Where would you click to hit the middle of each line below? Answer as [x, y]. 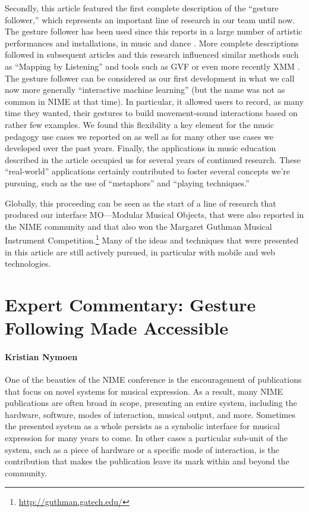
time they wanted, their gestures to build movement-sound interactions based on [151, 113]
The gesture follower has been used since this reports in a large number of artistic [154, 31]
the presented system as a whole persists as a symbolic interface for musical [142, 426]
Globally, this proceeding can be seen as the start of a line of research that [141, 203]
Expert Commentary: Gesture [130, 304]
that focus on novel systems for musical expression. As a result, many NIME [144, 391]
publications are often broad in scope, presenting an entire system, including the [151, 403]
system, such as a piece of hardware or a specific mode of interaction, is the [142, 449]
